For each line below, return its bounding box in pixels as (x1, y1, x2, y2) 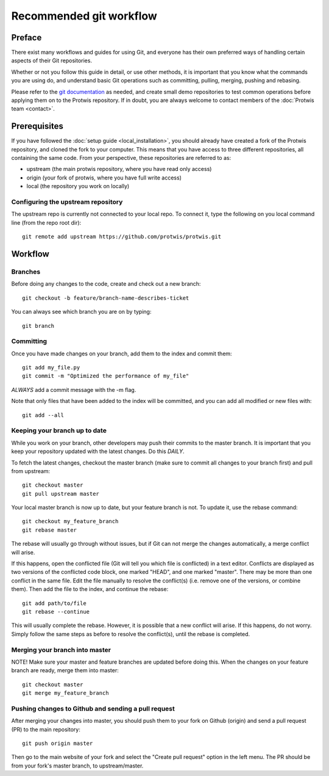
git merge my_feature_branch (22, 690, 109, 697)
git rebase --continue (22, 608, 90, 615)
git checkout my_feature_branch (22, 518, 119, 525)
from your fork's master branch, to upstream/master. (11, 762, 144, 769)
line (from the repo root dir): (11, 219, 82, 226)
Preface (11, 32, 42, 43)
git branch (22, 322, 55, 329)
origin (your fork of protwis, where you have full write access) (26, 174, 182, 181)
